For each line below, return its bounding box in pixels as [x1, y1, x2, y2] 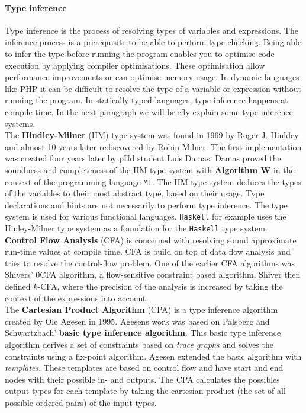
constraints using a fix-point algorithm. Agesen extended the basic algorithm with [5, 350, 302, 362]
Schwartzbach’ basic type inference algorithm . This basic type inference [5, 326, 281, 339]
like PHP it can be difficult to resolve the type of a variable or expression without [5, 82, 301, 94]
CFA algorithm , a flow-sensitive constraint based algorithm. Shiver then [40, 268, 301, 281]
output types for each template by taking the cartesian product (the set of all [5, 385, 286, 397]
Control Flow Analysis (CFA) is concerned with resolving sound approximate [5, 233, 297, 246]
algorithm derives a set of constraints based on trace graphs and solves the [5, 338, 273, 351]
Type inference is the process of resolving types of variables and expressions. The [5, 24, 298, 36]
